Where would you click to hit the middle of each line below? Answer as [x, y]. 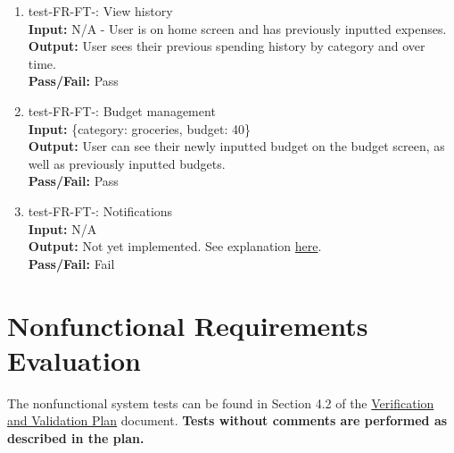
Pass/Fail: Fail [71, 263]
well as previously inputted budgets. [127, 163]
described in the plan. [76, 437]
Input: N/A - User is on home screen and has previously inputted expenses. [237, 28]
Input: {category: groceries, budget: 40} [139, 128]
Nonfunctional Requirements [188, 325]
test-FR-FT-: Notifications [100, 210]
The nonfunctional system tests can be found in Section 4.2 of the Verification [221, 403]
